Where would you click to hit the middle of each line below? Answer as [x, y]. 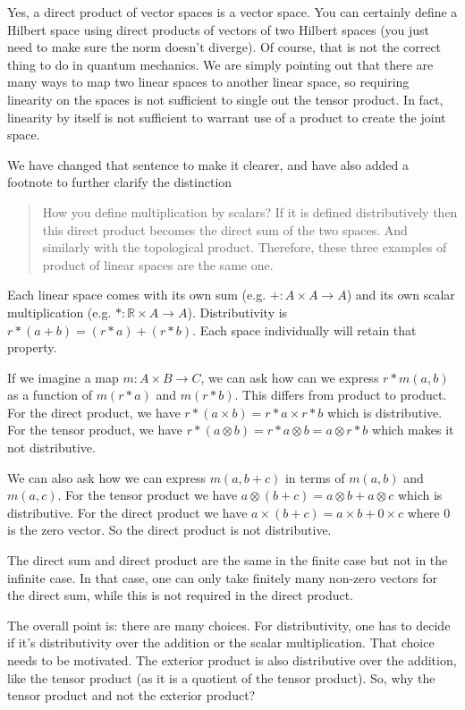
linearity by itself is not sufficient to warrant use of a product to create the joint [227, 117]
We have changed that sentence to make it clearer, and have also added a [208, 164]
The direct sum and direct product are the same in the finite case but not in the [228, 560]
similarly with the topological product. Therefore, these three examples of [245, 247]
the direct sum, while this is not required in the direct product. [181, 595]
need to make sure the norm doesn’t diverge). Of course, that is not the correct [224, 47]
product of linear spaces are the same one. [158, 264]
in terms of [315, 477]
